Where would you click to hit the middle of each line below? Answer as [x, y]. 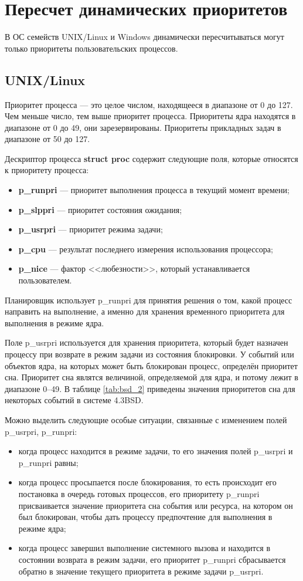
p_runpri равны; [48, 462]
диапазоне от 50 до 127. [47, 139]
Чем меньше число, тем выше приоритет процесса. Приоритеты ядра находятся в [150, 116]
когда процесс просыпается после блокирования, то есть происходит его [147, 482]
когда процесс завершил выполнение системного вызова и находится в [144, 548]
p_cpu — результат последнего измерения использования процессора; [146, 249]
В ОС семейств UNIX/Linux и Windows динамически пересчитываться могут [144, 37]
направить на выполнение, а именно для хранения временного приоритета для [145, 311]
